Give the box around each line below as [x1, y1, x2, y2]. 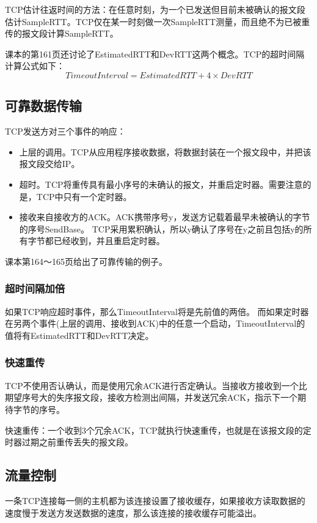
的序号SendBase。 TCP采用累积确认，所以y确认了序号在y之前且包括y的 [19, 222, 304, 235]
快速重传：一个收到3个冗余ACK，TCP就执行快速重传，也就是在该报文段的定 [5, 423, 312, 436]
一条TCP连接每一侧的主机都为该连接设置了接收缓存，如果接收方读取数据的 [5, 494, 305, 506]
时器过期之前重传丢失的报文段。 [5, 436, 133, 448]
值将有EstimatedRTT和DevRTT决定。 [5, 328, 154, 341]
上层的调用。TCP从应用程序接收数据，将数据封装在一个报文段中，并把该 [19, 145, 312, 158]
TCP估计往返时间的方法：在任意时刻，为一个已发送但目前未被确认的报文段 [5, 3, 305, 15]
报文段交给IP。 [19, 157, 80, 170]
